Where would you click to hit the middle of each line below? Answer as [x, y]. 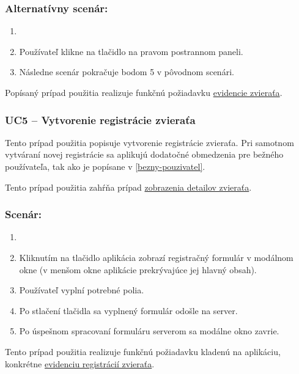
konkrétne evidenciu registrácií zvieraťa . [80, 363]
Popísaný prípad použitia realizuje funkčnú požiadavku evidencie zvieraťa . [144, 92]
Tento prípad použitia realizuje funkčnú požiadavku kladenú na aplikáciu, [143, 351]
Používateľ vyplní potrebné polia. [82, 290]
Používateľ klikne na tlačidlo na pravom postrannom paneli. [131, 51]
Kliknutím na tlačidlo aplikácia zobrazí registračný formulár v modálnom [156, 257]
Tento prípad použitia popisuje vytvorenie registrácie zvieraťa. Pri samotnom [149, 142]
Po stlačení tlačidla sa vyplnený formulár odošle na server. [128, 310]
